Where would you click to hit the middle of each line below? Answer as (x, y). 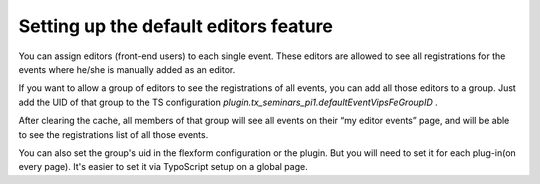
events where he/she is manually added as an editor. (127, 69)
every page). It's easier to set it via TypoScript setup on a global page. (163, 167)
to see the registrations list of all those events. (113, 134)
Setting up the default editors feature (176, 26)
